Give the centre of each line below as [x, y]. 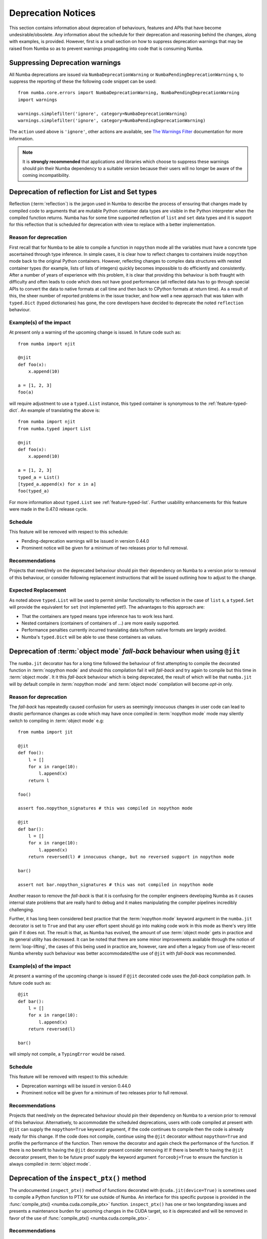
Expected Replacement [38, 590]
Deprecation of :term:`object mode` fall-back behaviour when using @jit [125, 651]
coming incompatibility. [46, 175]
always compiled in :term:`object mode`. [50, 1164]
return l [39, 780]
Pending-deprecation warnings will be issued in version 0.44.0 [85, 541]
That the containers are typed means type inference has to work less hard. [98, 616]
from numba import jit [45, 732]
